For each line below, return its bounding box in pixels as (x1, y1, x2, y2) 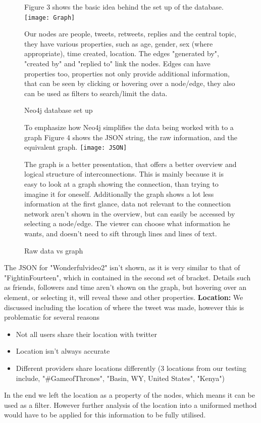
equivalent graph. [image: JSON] (24, 142, 127, 152)
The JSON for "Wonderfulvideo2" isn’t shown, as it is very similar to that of (4, 262, 240, 273)
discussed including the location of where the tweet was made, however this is (4, 302, 244, 312)
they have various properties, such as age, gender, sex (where (24, 38, 213, 49)
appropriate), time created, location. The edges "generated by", (24, 48, 219, 59)
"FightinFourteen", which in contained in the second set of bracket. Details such (4, 272, 251, 282)
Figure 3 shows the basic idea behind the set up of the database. (24, 2, 224, 12)
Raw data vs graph (24, 245, 83, 256)
